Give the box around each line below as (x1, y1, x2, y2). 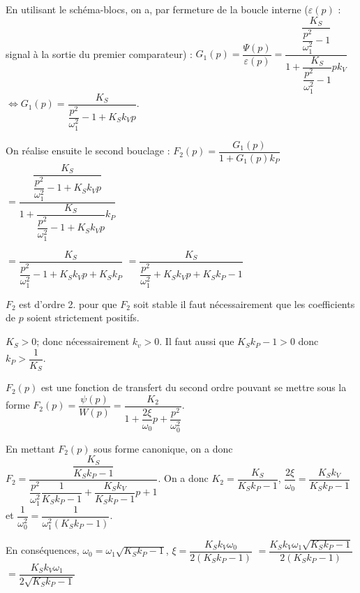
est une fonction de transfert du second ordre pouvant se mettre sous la (40, 380, 347, 395)
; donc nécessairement (36, 334, 130, 349)
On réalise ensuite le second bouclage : (6, 143, 170, 158)
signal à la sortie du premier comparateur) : (6, 46, 193, 61)
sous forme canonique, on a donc (93, 441, 233, 455)
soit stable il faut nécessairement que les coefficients (133, 296, 355, 311)
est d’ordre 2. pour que (19, 296, 117, 311)
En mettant (6, 441, 55, 455)
